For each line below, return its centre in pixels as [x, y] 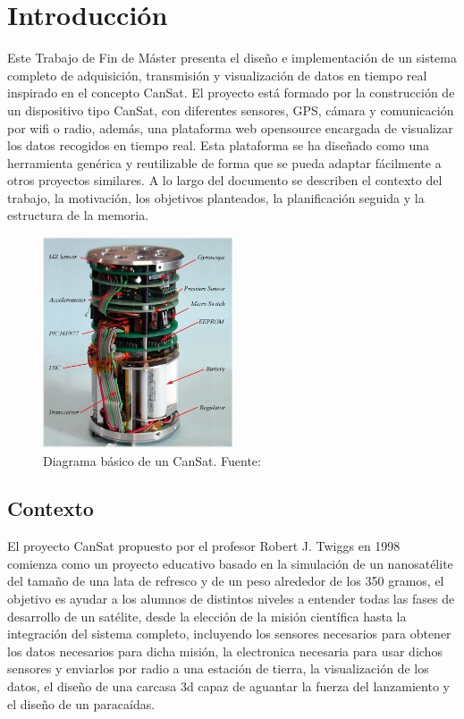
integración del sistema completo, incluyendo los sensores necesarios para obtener [229, 634]
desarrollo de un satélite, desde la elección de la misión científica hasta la [207, 616]
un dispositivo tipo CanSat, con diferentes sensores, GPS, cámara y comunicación [231, 110]
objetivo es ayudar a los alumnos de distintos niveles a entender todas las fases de [231, 599]
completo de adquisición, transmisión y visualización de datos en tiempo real [217, 75]
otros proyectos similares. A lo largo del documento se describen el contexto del [225, 180]
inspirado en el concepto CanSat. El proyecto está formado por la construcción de [231, 93]
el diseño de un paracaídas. [81, 703]
